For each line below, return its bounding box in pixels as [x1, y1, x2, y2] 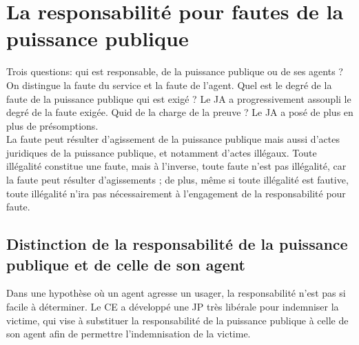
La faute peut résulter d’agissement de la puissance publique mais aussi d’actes [6, 132, 340, 146]
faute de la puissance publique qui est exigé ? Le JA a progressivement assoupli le [6, 91, 351, 106]
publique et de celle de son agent [6, 253, 245, 275]
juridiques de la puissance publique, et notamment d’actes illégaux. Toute [6, 145, 317, 159]
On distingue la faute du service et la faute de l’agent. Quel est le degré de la [6, 77, 332, 92]
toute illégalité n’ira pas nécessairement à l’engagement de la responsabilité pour [6, 186, 346, 200]
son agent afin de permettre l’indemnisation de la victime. [6, 326, 251, 341]
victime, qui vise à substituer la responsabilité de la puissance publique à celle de [6, 313, 349, 327]
